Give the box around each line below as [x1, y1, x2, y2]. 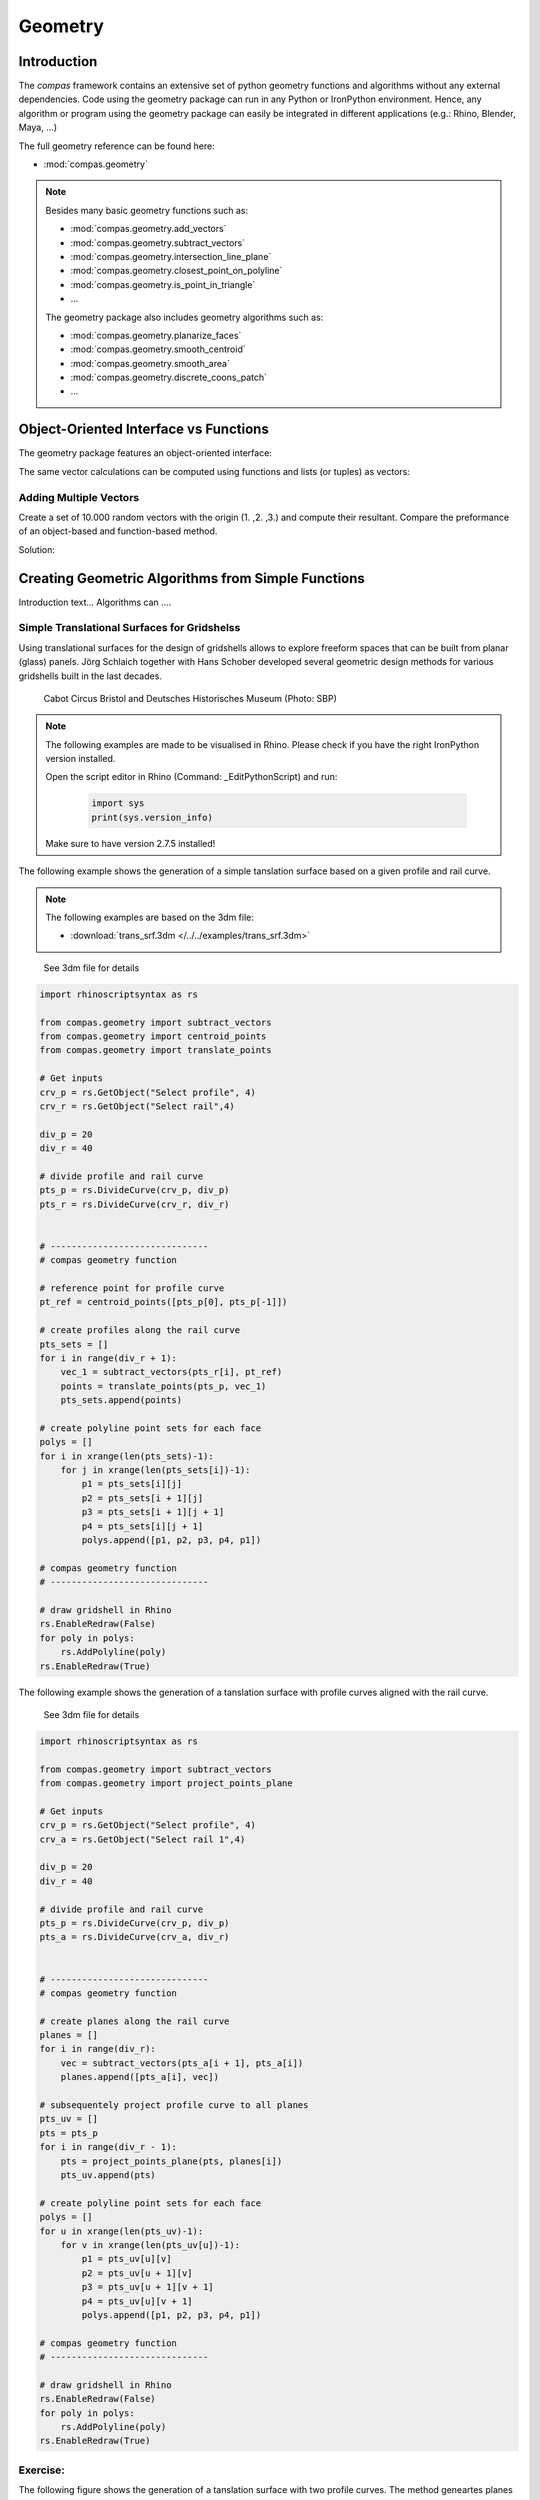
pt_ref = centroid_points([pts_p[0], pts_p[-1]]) [39, 1296, 288, 1308]
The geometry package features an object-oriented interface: [18, 447, 272, 459]
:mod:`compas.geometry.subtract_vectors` [70, 236, 245, 249]
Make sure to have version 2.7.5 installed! [45, 837, 216, 849]
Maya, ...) [18, 121, 58, 134]
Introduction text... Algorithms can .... [18, 596, 172, 608]
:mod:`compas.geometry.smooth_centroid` [70, 343, 246, 355]
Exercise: [18, 2463, 65, 2477]
